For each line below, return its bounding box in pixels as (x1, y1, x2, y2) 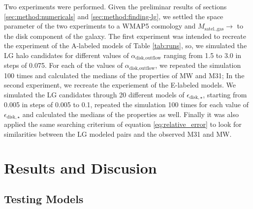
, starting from (203, 89, 247, 99)
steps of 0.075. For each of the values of (4, 60, 123, 70)
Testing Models (4, 191, 84, 207)
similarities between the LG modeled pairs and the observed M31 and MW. (4, 129, 232, 139)
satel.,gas (204, 26, 224, 31)
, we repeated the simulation (155, 60, 241, 70)
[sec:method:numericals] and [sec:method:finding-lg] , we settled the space (4, 11, 223, 21)
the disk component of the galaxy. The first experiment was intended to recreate (4, 30, 246, 41)
